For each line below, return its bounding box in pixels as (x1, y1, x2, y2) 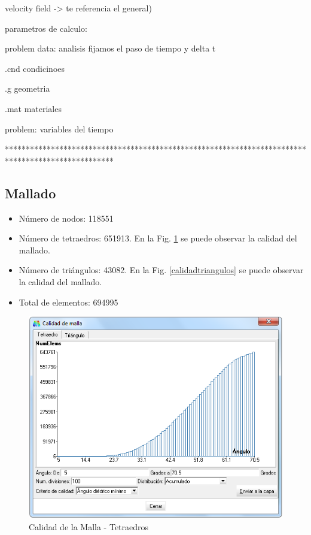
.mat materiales (5, 102, 62, 114)
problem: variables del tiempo (5, 122, 114, 135)
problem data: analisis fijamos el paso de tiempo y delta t (5, 42, 216, 55)
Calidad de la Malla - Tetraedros (29, 520, 149, 533)
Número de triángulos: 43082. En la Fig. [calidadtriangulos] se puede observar (19, 264, 304, 276)
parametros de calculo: (5, 22, 87, 34)
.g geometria (5, 82, 50, 95)
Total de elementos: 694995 (19, 295, 118, 308)
